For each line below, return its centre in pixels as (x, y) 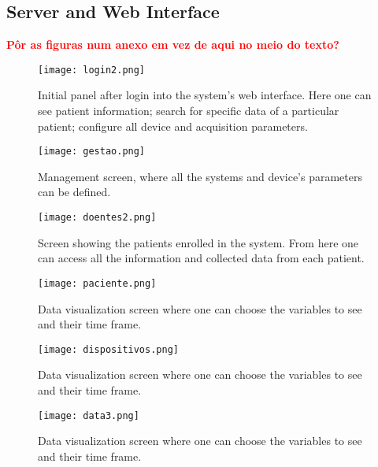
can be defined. (74, 192)
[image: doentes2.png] (97, 218)
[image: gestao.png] (92, 152)
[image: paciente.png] (97, 283)
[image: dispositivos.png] (108, 349)
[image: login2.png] (92, 70)
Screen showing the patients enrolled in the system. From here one (198, 242)
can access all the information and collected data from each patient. (201, 258)
